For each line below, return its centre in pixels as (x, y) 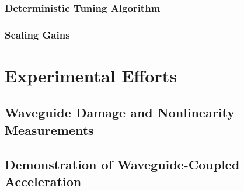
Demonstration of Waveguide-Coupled (122, 164)
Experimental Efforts (91, 75)
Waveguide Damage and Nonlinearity (120, 112)
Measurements (49, 129)
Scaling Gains (37, 34)
